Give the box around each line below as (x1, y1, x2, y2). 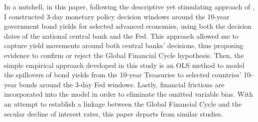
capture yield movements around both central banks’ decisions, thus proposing (4, 40, 244, 51)
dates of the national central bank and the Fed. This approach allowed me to (4, 30, 239, 41)
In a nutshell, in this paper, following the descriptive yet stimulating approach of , (4, 1, 255, 11)
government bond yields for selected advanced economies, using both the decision (4, 21, 252, 31)
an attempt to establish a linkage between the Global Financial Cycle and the (4, 98, 242, 109)
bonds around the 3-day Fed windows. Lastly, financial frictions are (19, 79, 225, 89)
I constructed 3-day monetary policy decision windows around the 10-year (4, 11, 230, 21)
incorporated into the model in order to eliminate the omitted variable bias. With (4, 89, 254, 99)
